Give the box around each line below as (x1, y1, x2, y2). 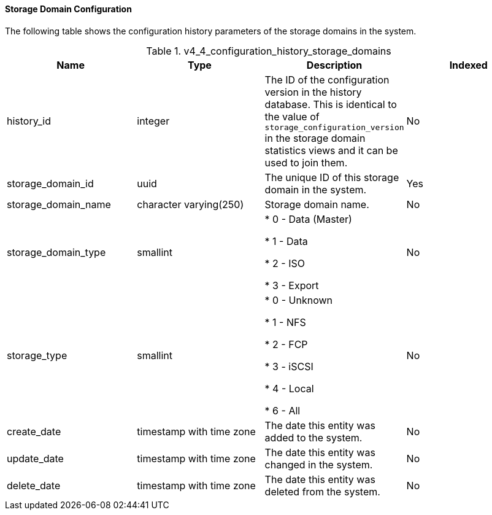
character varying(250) (137, 198, 244, 211)
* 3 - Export (264, 279, 319, 292)
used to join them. (264, 156, 348, 169)
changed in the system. (264, 458, 373, 471)
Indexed (449, 58, 488, 71)
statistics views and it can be (264, 144, 398, 157)
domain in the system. (264, 183, 367, 196)
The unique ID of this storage (264, 171, 399, 184)
